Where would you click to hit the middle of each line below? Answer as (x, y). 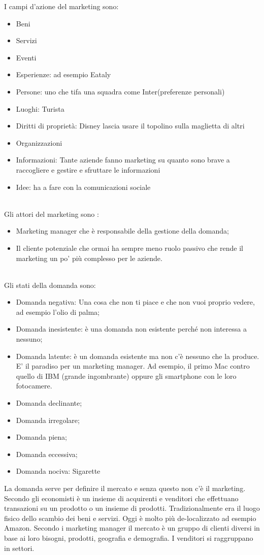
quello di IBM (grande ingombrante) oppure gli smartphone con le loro (126, 376)
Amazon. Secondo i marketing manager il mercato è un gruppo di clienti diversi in (132, 528)
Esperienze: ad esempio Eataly (63, 74)
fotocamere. (34, 386)
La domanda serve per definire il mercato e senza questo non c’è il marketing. (125, 488)
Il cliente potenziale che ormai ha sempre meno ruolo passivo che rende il (129, 248)
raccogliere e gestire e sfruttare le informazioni (88, 169)
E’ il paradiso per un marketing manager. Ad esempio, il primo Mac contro (133, 366)
